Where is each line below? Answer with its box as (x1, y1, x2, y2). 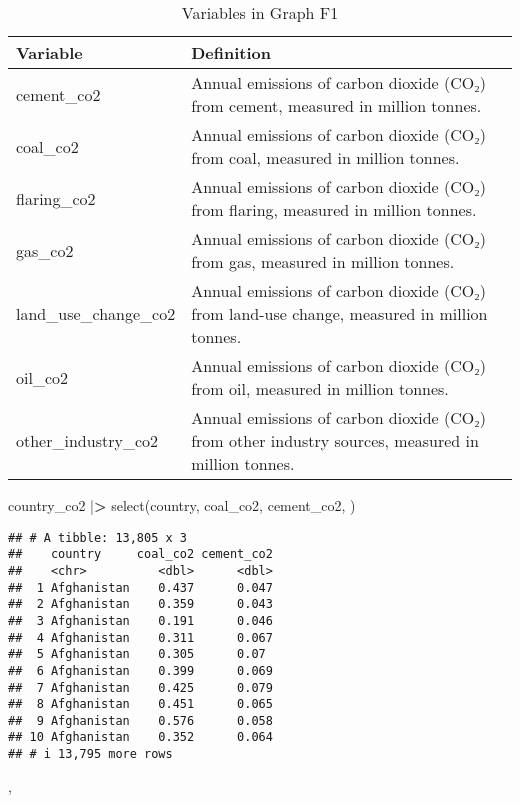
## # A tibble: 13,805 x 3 (8, 530, 187, 545)
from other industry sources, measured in (191, 429, 479, 452)
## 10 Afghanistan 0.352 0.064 (8, 730, 273, 745)
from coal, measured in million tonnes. (191, 146, 460, 169)
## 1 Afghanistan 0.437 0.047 (8, 580, 273, 595)
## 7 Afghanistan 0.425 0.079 (8, 680, 273, 695)
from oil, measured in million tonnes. (191, 377, 449, 400)
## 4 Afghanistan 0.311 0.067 (8, 630, 273, 645)
